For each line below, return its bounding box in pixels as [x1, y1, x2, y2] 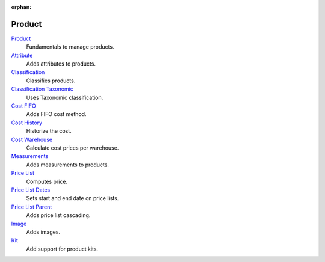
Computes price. [26, 178, 68, 185]
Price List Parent [11, 203, 52, 210]
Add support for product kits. [26, 245, 99, 252]
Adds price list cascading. [26, 212, 91, 219]
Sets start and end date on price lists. [26, 195, 119, 202]
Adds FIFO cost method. [26, 111, 87, 118]
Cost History [11, 119, 42, 126]
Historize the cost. [26, 127, 72, 135]
